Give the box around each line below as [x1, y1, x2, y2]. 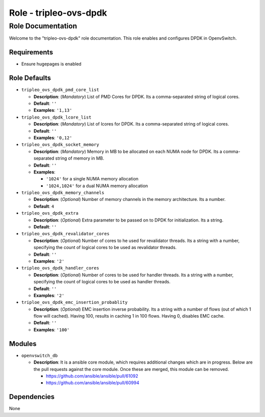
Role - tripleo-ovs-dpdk [9, 7, 107, 18]
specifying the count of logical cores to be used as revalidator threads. [33, 245, 177, 250]
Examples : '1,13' [33, 107, 72, 113]
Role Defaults [9, 74, 51, 82]
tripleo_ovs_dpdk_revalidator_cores [21, 231, 110, 237]
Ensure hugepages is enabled [21, 61, 82, 67]
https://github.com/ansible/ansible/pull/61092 [46, 373, 138, 379]
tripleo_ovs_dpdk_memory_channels [21, 190, 105, 196]
